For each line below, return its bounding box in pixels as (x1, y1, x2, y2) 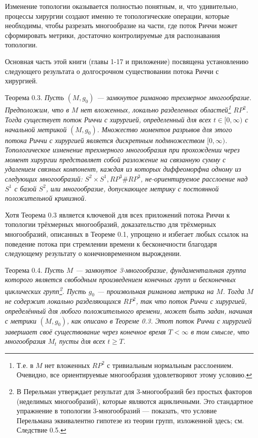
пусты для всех (59, 336, 106, 346)
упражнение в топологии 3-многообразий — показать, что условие (16, 405, 217, 416)
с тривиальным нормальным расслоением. (107, 360, 233, 370)
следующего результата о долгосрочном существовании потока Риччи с (5, 66, 219, 76)
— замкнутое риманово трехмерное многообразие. (97, 92, 252, 102)
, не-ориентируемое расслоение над (140, 173, 248, 183)
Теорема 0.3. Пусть (5, 92, 64, 102)
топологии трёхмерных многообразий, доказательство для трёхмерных (5, 219, 217, 229)
